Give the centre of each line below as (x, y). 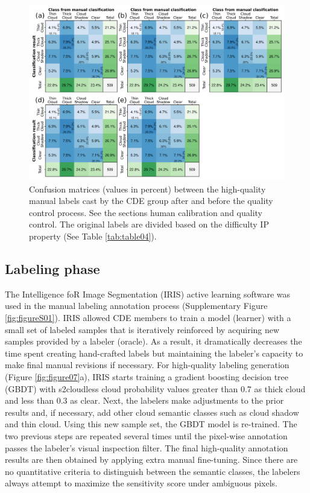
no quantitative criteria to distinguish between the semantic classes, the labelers (153, 471)
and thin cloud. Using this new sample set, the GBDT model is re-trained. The (151, 424)
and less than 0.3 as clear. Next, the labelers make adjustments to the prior (144, 400)
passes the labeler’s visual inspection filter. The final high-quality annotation (147, 447)
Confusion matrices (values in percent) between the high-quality (147, 189)
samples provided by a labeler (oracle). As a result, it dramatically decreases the (153, 341)
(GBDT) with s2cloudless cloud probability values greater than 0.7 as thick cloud (155, 388)
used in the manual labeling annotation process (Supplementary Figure (136, 306)
